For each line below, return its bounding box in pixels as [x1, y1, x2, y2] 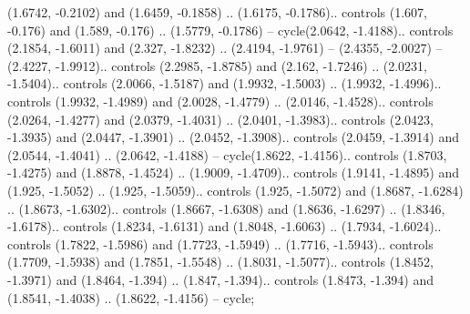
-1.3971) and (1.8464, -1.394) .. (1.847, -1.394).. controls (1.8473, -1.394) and [7, 269, 434, 289]
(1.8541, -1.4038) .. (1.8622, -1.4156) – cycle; [7, 288, 255, 307]
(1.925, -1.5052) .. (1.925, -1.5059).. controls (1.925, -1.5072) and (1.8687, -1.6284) [7, 180, 464, 199]
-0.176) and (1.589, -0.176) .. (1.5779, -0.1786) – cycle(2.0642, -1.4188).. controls [7, 20, 454, 39]
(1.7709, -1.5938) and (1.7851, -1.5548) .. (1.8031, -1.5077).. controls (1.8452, [7, 252, 434, 271]
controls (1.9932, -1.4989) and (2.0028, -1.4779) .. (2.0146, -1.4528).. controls [7, 91, 434, 110]
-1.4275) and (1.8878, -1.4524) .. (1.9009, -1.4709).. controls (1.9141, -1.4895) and [7, 163, 459, 182]
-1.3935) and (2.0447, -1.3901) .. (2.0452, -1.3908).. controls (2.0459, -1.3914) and [7, 127, 459, 147]
